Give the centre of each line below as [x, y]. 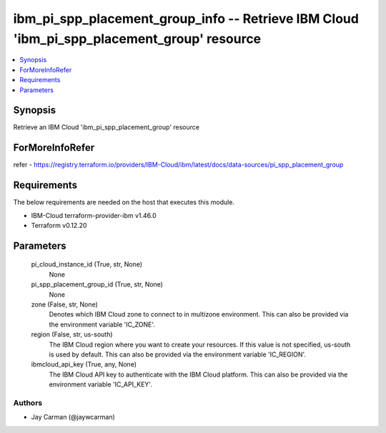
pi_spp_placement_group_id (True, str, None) [97, 284]
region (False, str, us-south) [72, 334]
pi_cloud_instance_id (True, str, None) [87, 264]
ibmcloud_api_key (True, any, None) [84, 364]
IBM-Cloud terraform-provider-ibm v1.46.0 [94, 215]
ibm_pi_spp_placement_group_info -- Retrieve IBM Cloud [186, 19]
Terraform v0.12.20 [59, 226]
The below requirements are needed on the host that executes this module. [124, 202]
